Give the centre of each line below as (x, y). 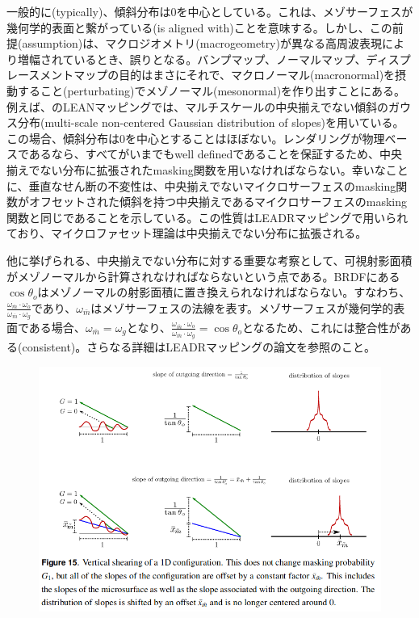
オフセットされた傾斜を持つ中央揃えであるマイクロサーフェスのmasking (218, 202)
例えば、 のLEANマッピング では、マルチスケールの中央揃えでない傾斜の (197, 106)
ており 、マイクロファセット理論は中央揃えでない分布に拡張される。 (187, 233)
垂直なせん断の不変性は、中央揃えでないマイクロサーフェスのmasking (212, 185)
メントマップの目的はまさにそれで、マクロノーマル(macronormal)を (218, 75)
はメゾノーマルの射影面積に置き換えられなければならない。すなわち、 (224, 292)
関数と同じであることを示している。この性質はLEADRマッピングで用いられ (207, 217)
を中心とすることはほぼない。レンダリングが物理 (255, 138)
